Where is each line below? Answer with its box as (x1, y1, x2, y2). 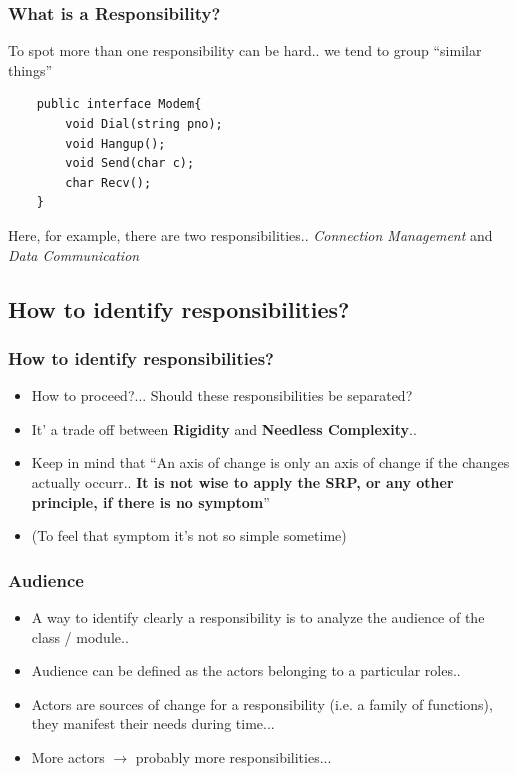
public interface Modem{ (36, 97, 202, 112)
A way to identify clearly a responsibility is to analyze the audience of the (31, 606, 485, 627)
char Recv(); (65, 175, 152, 190)
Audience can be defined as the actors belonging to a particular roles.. (31, 660, 461, 681)
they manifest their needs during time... (31, 713, 275, 734)
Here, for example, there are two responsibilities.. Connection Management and (8, 224, 493, 245)
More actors (31, 746, 105, 767)
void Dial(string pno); (65, 117, 223, 131)
